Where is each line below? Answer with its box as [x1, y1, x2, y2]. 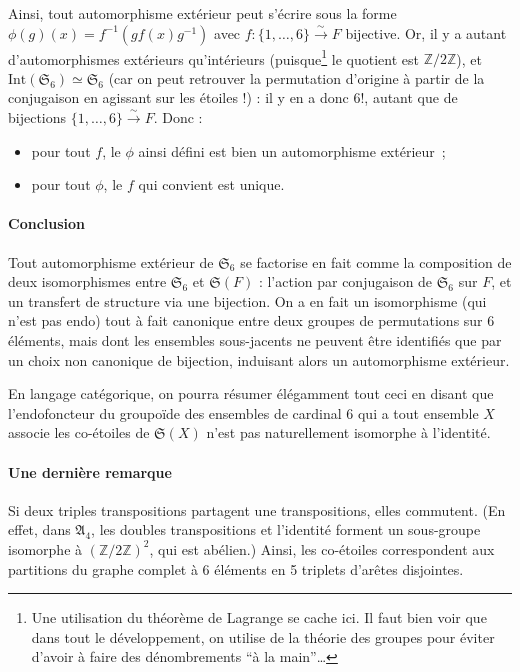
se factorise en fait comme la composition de [240, 251, 512, 272]
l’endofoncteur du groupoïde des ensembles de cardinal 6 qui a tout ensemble [8, 402, 479, 423]
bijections [8, 107, 67, 128]
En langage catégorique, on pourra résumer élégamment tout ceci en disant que [8, 383, 494, 404]
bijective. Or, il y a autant [345, 22, 507, 43]
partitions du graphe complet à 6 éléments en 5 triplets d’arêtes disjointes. [8, 558, 464, 579]
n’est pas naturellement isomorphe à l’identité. [206, 422, 491, 443]
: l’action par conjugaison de [258, 271, 433, 292]
